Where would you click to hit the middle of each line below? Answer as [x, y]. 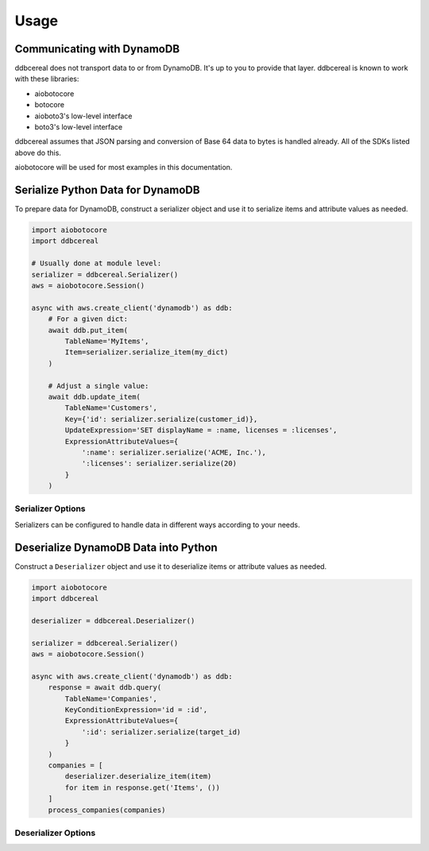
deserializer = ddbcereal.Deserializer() [113, 621]
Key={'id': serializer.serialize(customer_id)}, [161, 419]
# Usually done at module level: [97, 263]
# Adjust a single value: [99, 386]
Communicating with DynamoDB [97, 49]
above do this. [38, 153]
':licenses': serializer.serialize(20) [159, 464]
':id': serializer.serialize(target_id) [161, 732]
